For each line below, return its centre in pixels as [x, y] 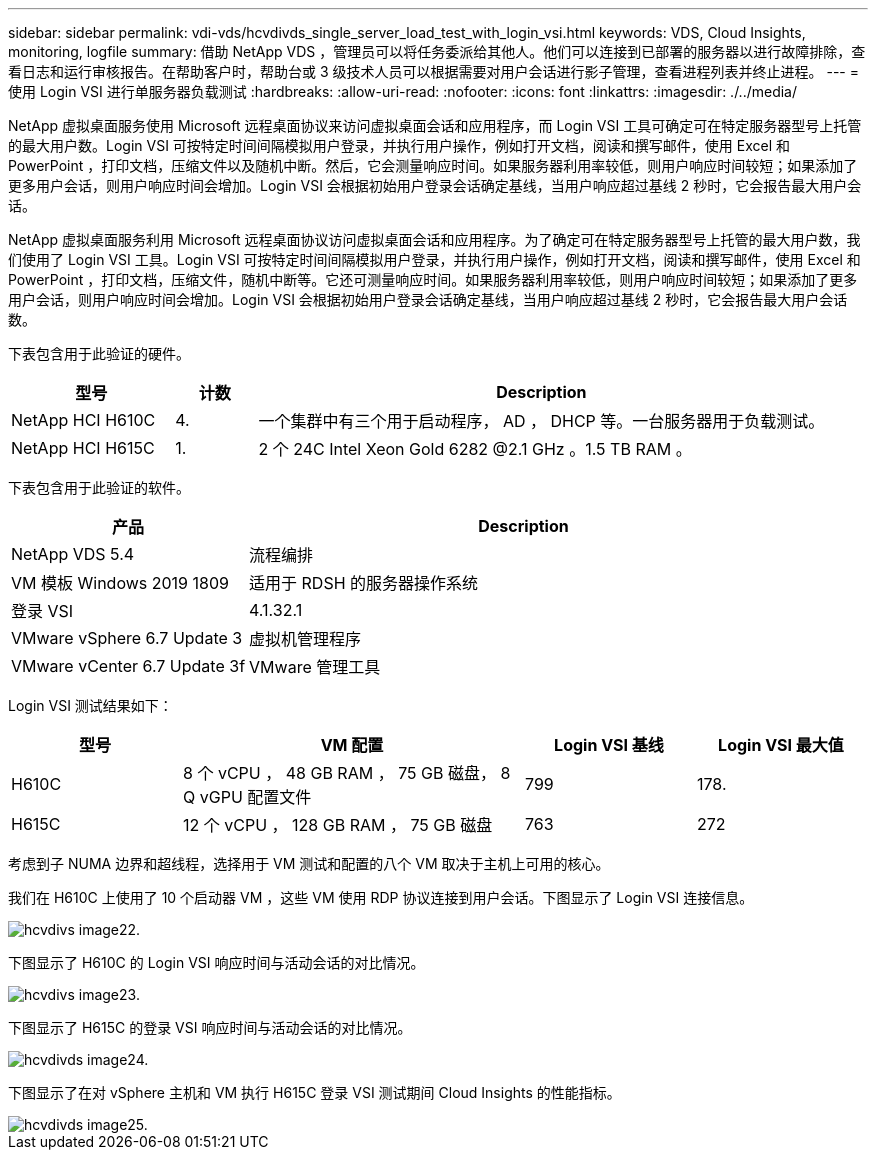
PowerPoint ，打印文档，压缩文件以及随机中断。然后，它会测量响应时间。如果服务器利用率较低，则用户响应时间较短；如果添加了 [433, 165]
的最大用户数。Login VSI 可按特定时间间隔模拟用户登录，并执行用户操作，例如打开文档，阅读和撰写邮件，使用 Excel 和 [399, 145]
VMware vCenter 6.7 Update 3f [128, 666]
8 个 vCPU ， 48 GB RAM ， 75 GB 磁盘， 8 [347, 773]
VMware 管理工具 [315, 667]
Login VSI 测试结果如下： [90, 705]
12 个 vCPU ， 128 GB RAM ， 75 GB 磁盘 [338, 825]
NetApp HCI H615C [83, 448]
